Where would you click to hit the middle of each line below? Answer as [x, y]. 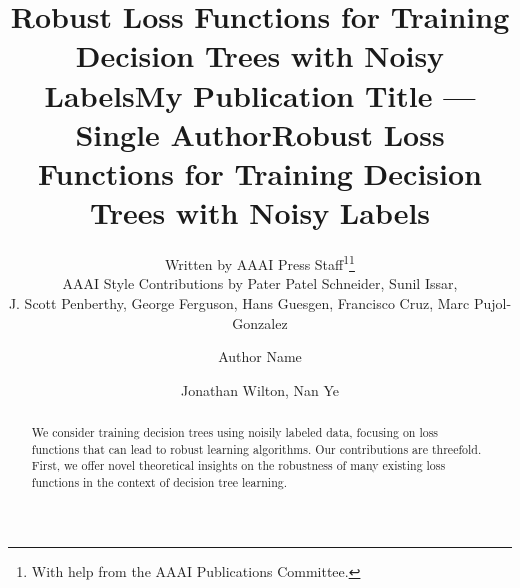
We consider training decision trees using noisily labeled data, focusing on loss [235, 432]
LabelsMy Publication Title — [260, 94]
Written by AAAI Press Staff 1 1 [260, 262]
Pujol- [492, 302]
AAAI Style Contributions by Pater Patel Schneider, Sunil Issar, [260, 283]
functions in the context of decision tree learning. [159, 482]
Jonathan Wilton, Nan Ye [260, 389]
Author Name [260, 356]
